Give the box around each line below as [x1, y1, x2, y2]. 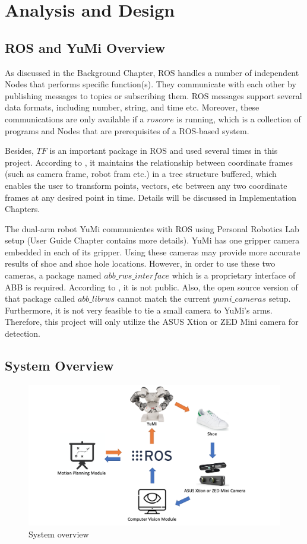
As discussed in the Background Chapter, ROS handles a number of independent [5, 66, 299, 78]
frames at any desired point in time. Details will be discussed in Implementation [5, 191, 297, 203]
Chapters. [5, 203, 40, 215]
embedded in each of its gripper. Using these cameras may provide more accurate [5, 245, 300, 258]
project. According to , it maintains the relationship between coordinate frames [5, 156, 293, 168]
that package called [5, 292, 75, 305]
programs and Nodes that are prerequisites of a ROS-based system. [5, 124, 249, 137]
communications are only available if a [5, 112, 144, 125]
